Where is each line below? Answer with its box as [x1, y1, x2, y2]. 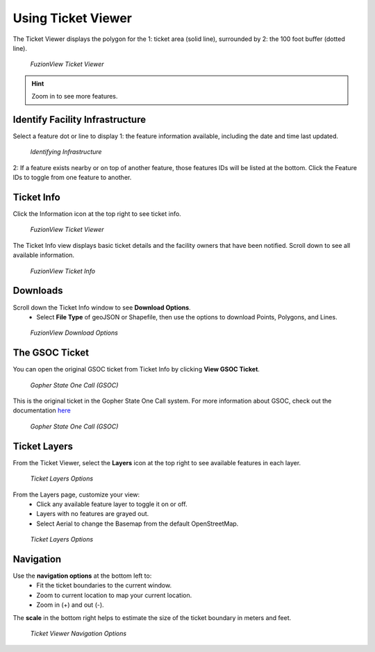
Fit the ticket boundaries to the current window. [36, 581, 172, 590]
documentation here [12, 406, 71, 415]
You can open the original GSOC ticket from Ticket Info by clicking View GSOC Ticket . [12, 365, 260, 374]
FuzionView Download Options [30, 328, 118, 337]
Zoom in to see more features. [31, 92, 118, 101]
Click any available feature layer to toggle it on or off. [36, 500, 187, 508]
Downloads [12, 285, 63, 296]
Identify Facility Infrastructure [12, 113, 146, 125]
